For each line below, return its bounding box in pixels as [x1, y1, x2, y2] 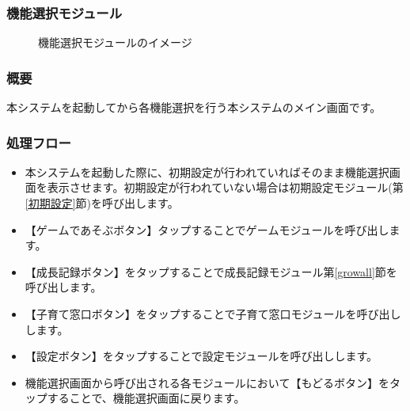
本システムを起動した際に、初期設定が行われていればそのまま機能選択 [25, 163, 389, 180]
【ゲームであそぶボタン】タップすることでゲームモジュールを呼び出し [25, 221, 389, 238]
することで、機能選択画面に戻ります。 [47, 390, 245, 406]
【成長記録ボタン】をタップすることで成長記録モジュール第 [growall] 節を [25, 263, 397, 280]
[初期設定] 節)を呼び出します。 [25, 195, 179, 211]
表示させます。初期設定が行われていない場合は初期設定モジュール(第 [47, 179, 404, 196]
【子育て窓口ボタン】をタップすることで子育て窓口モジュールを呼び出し [25, 306, 401, 322]
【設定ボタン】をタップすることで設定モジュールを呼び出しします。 [25, 348, 378, 364]
